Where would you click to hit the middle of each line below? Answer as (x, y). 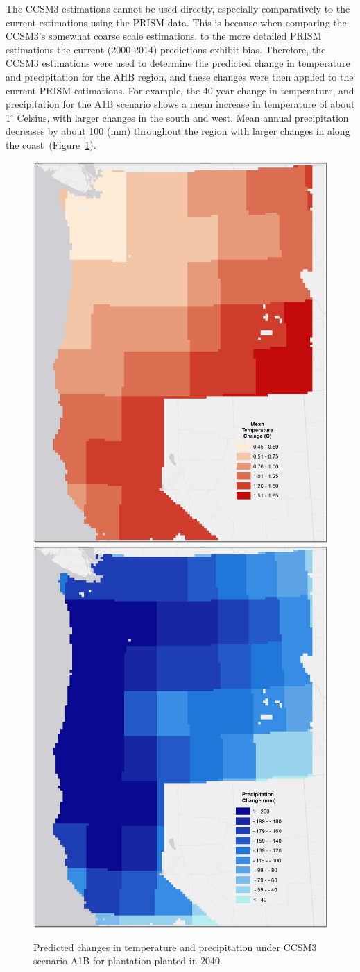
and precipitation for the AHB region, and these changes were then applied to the (180, 76)
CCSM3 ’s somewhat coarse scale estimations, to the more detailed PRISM (164, 36)
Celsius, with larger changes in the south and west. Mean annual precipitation (183, 117)
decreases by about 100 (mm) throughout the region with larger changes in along (178, 131)
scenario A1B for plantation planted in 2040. (128, 961)
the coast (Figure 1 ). (51, 144)
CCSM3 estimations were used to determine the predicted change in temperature (178, 63)
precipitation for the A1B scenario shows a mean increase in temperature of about (180, 104)
